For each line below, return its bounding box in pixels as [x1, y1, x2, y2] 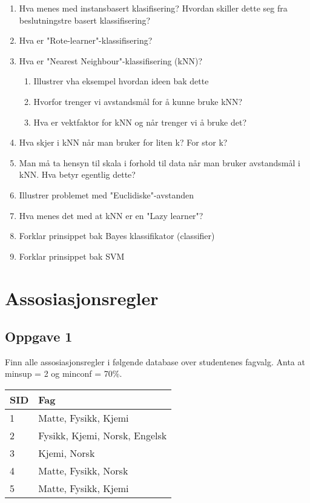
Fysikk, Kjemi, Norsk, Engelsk [38, 428, 167, 443]
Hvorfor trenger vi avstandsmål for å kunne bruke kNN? [33, 95, 243, 107]
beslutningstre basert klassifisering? [19, 13, 151, 26]
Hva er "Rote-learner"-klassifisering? [19, 34, 153, 47]
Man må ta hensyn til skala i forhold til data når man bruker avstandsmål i [19, 156, 300, 169]
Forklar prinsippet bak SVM [19, 249, 125, 262]
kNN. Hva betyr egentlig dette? [19, 168, 136, 181]
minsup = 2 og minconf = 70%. [5, 367, 122, 380]
